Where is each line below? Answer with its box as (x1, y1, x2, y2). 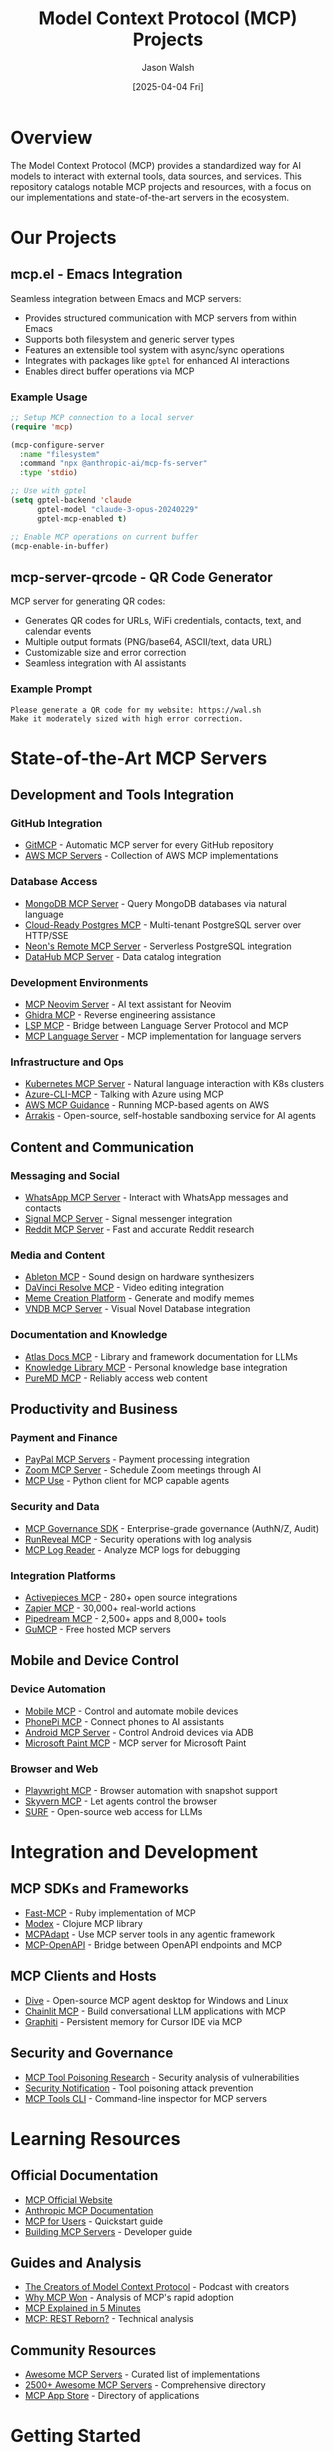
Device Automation (10, 1682, 107, 1696)
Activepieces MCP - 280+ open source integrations (24, 1591, 238, 1603)
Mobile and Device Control (10, 1652, 180, 1669)
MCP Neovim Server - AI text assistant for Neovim (24, 998, 232, 1011)
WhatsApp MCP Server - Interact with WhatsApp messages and (24, 1192, 289, 1204)
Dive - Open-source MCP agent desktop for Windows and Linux (24, 1994, 289, 2006)
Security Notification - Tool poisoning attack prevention (24, 2082, 254, 2094)
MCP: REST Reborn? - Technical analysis (24, 2313, 194, 2325)
